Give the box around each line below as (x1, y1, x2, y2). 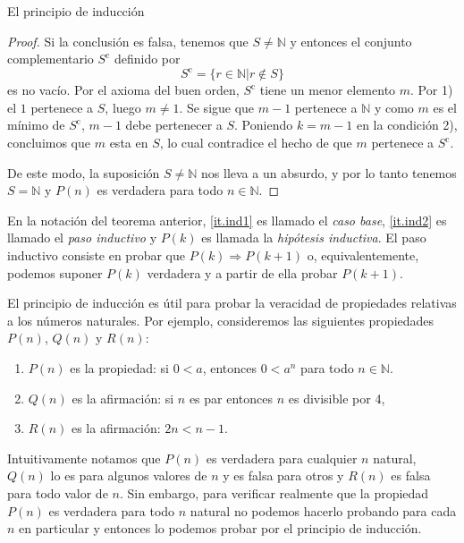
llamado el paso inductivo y (7, 228, 157, 247)
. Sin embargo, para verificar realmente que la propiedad (119, 483, 429, 502)
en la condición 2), (356, 115, 458, 134)
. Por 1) (410, 81, 453, 99)
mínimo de (7, 115, 65, 134)
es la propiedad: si (70, 359, 169, 377)
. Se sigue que (179, 98, 255, 116)
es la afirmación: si (72, 388, 174, 407)
